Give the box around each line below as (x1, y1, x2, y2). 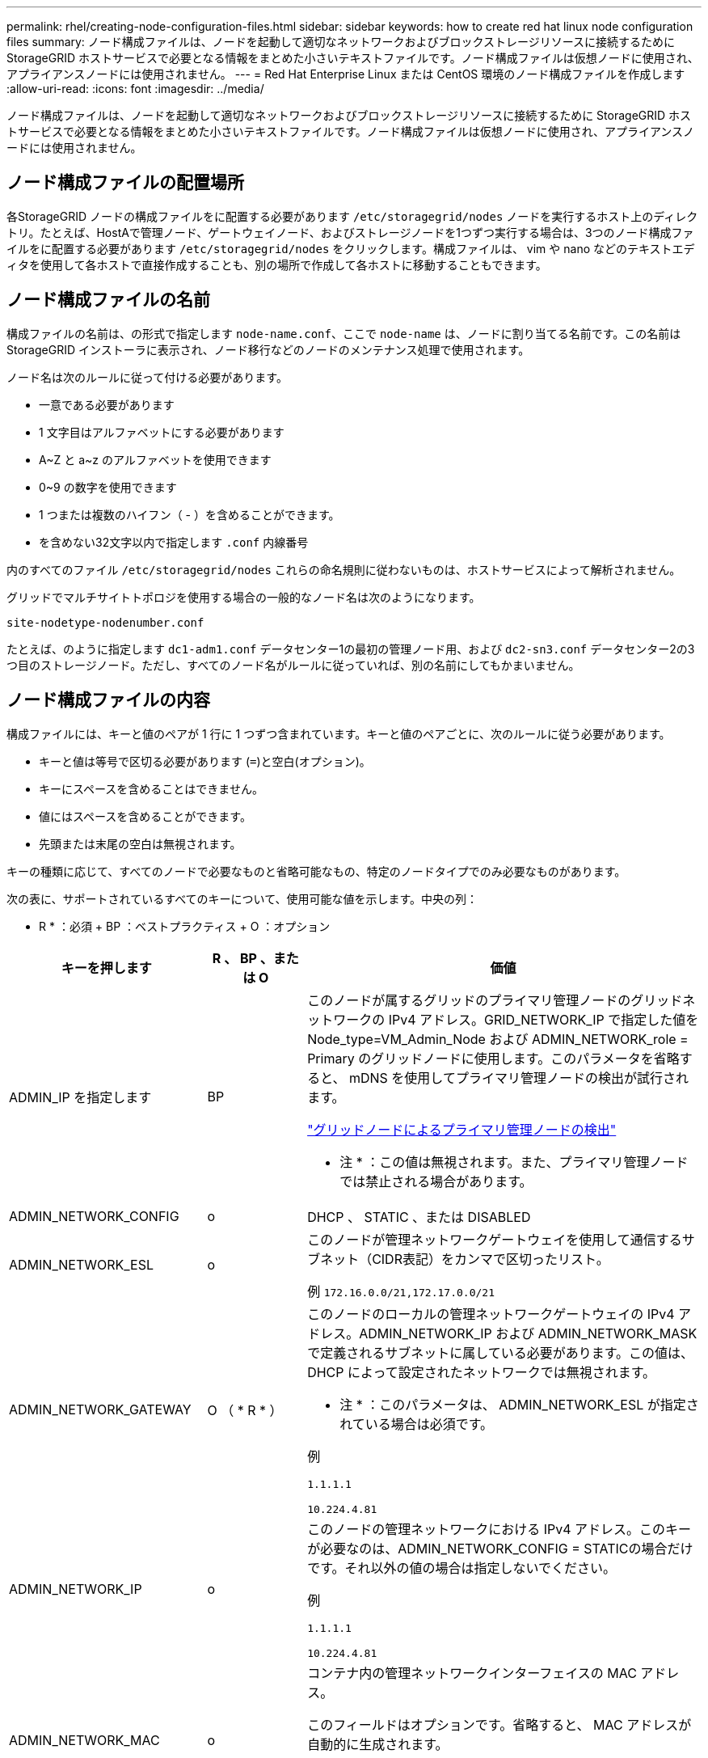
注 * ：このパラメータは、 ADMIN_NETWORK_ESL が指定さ (339, 1396, 699, 1413)
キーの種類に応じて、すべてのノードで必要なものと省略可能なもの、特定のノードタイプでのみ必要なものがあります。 (6, 864, 626, 878)
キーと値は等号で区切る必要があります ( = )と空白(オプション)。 (39, 754, 371, 768)
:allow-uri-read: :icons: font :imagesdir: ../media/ (6, 82, 264, 95)
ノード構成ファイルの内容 (6, 690, 210, 711)
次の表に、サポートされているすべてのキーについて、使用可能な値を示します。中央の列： (6, 891, 478, 906)
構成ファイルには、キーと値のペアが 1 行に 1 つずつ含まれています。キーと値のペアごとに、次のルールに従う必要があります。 (6, 726, 671, 741)
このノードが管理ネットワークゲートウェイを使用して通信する (307, 1231, 682, 1248)
